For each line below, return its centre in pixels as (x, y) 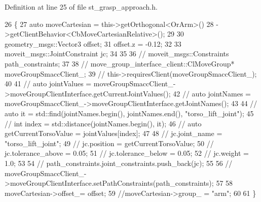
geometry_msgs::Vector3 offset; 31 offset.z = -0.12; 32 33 (93, 43)
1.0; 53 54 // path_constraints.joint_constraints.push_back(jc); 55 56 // (119, 163)
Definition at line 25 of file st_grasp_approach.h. (81, 7)
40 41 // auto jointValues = (48, 83)
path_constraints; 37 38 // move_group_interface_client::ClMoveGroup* (120, 63)
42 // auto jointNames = (212, 93)
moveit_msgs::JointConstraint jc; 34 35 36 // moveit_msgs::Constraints (117, 54)
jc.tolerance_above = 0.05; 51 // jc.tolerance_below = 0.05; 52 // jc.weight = (127, 153)
